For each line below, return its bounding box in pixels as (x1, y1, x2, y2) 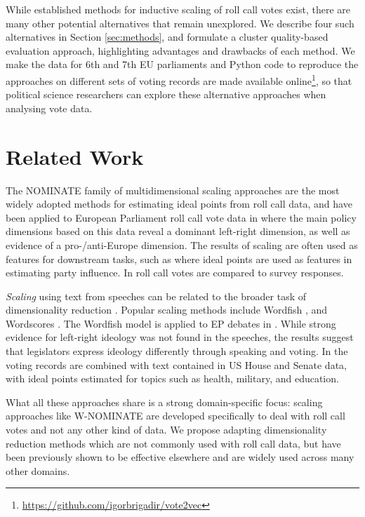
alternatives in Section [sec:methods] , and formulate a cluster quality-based (6, 29, 328, 44)
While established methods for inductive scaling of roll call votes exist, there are (6, 2, 350, 16)
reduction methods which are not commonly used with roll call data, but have (6, 436, 341, 450)
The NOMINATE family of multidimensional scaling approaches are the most (6, 182, 340, 197)
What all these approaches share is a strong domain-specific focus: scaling (6, 394, 323, 409)
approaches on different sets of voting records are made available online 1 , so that (6, 71, 352, 88)
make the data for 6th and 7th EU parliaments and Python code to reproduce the (6, 57, 359, 72)
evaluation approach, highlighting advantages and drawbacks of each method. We (6, 43, 355, 58)
